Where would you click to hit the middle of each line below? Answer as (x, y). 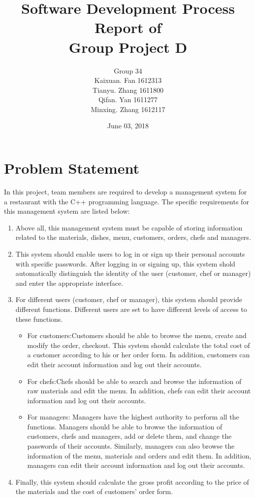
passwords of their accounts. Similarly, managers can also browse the (131, 446)
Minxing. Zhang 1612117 (128, 109)
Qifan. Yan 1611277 (128, 99)
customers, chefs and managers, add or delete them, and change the (129, 436)
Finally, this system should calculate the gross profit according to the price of (132, 481)
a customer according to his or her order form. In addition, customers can (139, 355)
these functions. (39, 319)
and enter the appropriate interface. (69, 283)
